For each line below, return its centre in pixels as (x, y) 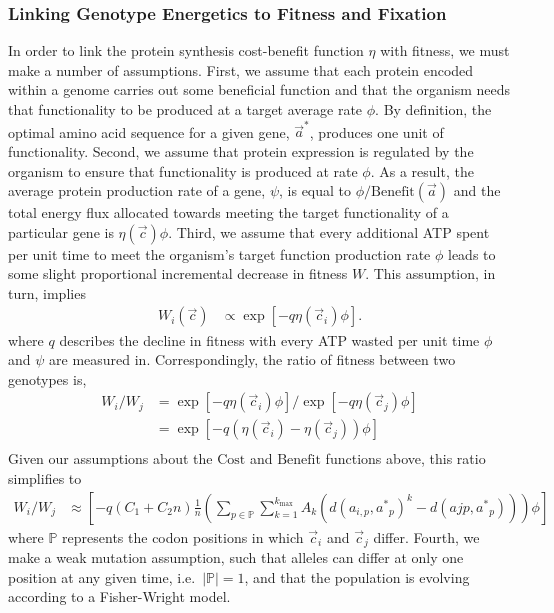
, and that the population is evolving (357, 576)
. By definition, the (433, 109)
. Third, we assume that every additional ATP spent (329, 231)
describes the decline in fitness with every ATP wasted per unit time (269, 339)
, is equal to (315, 190)
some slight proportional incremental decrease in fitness (178, 273)
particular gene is (61, 231)
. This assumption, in (430, 273)
